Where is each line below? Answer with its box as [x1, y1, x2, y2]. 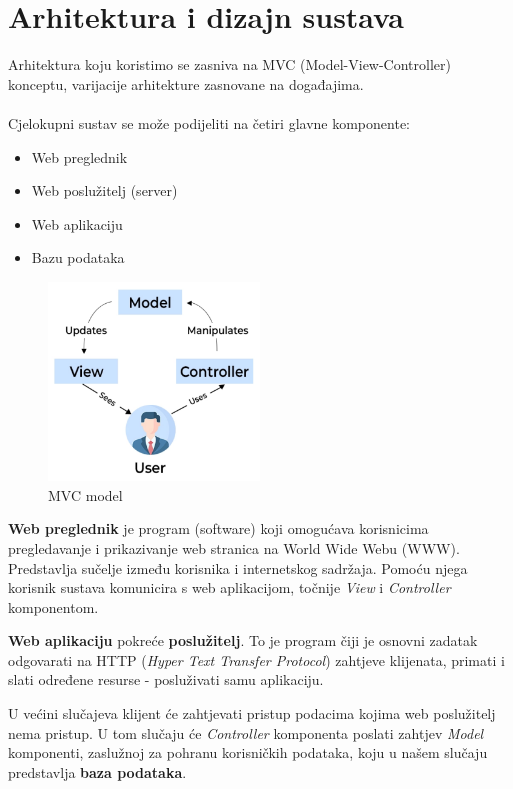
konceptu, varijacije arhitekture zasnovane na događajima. [8, 73, 364, 94]
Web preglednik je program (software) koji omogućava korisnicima [8, 518, 429, 539]
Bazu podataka [31, 247, 125, 268]
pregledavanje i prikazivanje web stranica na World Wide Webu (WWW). [8, 537, 460, 558]
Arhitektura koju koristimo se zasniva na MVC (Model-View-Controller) [8, 54, 451, 75]
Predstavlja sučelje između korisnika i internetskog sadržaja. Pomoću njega [8, 557, 468, 578]
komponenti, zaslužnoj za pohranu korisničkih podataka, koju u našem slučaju [8, 742, 488, 763]
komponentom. [8, 596, 99, 617]
